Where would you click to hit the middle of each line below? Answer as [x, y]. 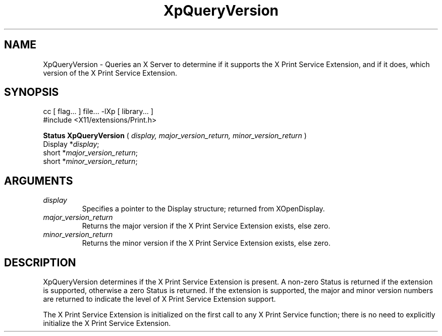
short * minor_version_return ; [90, 161]
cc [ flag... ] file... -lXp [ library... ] [98, 111]
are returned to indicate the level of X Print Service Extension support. [159, 299]
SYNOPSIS [32, 92]
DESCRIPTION [40, 262]
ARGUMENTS [39, 181]
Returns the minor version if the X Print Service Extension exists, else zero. [206, 243]
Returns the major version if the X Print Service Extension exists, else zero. [206, 226]
